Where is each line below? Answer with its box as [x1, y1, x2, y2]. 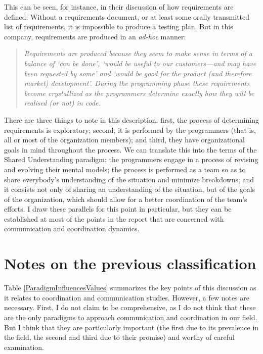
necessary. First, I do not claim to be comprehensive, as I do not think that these [4, 302, 256, 313]
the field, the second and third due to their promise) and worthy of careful [4, 332, 235, 342]
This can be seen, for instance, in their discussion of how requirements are [4, 2, 234, 12]
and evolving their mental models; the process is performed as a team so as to [4, 164, 246, 174]
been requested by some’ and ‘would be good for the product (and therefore [24, 68, 252, 78]
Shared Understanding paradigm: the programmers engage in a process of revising [4, 154, 258, 165]
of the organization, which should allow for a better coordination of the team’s [4, 193, 247, 204]
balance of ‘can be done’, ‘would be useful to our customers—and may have [24, 58, 256, 68]
